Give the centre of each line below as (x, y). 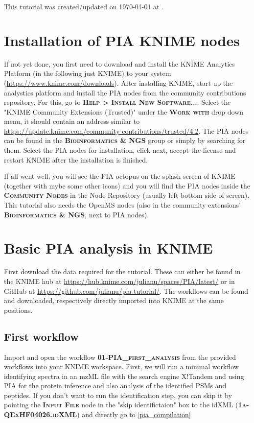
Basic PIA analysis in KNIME (108, 248)
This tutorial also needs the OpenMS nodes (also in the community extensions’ (122, 205)
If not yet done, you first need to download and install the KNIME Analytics (119, 63)
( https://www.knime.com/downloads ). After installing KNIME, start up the (118, 82)
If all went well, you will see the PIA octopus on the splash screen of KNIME (120, 176)
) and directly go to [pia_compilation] (134, 414)
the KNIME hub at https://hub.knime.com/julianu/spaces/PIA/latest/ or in (119, 281)
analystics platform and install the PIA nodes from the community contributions (125, 92)
